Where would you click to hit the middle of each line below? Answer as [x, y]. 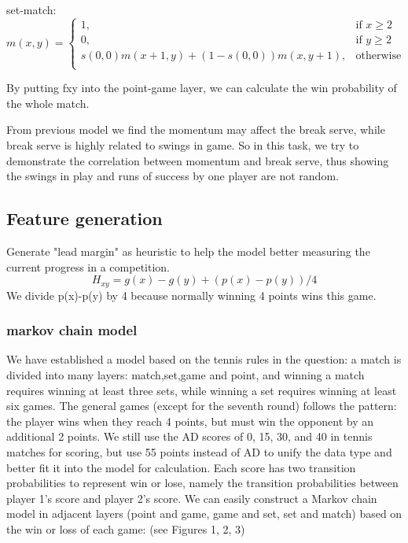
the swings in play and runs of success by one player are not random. [173, 176]
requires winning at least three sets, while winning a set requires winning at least [202, 390]
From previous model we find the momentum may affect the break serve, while [196, 129]
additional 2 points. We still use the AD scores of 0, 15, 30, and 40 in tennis [189, 436]
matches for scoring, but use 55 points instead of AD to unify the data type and [199, 452]
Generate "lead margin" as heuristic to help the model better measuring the [188, 251]
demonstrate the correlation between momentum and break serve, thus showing [198, 160]
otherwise [379, 55]
